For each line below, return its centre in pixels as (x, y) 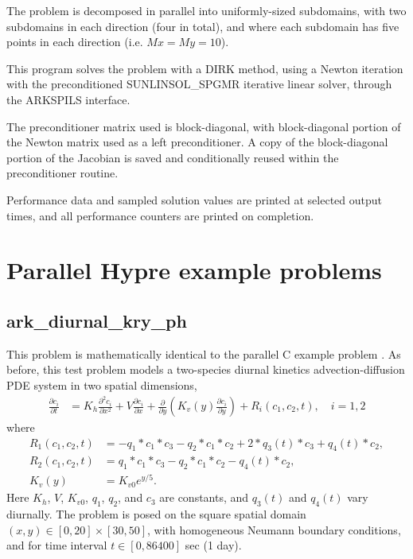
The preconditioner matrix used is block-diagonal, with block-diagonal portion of (204, 126)
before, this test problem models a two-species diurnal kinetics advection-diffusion (206, 369)
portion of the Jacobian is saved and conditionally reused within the (173, 157)
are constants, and (204, 497)
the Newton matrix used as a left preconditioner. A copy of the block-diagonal (197, 142)
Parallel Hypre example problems (194, 270)
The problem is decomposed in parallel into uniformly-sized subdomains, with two (206, 10)
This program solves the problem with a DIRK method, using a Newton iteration (205, 68)
